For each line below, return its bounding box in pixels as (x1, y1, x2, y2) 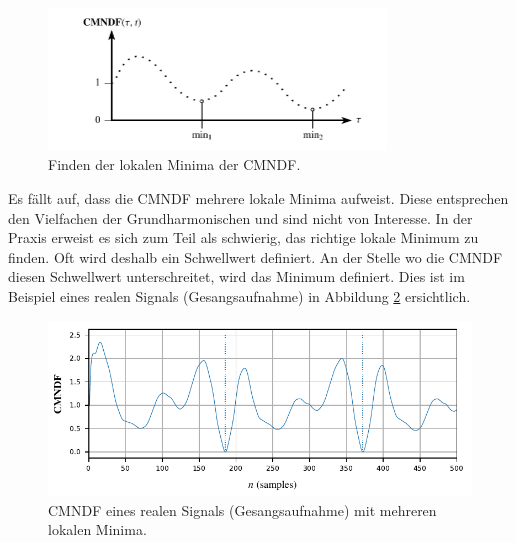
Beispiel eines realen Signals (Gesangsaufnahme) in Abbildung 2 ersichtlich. (8, 286, 471, 307)
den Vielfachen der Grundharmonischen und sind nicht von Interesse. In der (8, 207, 473, 228)
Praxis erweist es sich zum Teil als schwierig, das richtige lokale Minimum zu (8, 227, 479, 248)
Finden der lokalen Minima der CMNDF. (48, 154, 301, 175)
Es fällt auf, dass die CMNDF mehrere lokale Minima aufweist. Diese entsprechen (8, 188, 509, 209)
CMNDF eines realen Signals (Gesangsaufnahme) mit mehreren (48, 499, 437, 520)
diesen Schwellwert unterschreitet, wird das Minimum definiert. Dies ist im (8, 266, 465, 287)
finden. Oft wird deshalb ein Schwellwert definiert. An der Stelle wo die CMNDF (8, 246, 503, 267)
